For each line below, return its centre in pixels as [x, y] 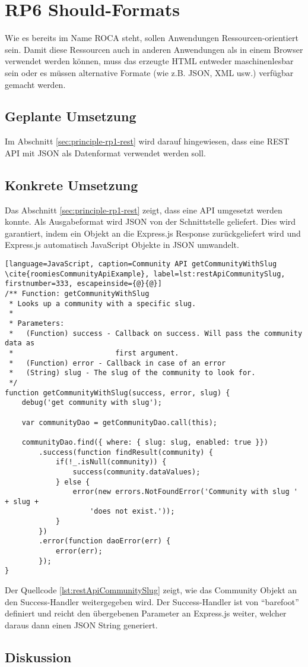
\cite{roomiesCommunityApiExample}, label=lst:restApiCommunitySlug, [145, 274]
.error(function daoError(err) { [105, 541]
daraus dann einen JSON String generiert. [81, 624]
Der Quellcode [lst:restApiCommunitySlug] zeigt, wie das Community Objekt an [151, 590]
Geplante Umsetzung [71, 116]
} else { [73, 482]
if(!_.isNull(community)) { [111, 462]
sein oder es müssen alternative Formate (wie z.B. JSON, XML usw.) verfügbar [149, 72]
